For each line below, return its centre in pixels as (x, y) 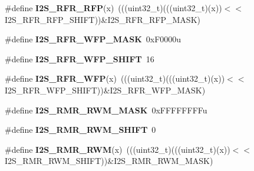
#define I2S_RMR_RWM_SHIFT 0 (80, 130)
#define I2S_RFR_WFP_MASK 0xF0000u (93, 39)
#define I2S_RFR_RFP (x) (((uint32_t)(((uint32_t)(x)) (113, 8)
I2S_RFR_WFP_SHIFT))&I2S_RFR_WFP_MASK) (105, 90)
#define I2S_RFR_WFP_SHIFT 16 (80, 58)
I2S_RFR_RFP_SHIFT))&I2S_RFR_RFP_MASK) (103, 19)
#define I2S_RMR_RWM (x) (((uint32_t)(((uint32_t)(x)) (118, 149)
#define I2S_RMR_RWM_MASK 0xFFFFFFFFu (106, 110)
